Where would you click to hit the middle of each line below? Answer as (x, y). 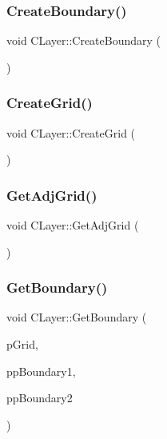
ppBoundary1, (41, 371)
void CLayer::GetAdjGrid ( (73, 225)
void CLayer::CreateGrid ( (71, 132)
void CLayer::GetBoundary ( (77, 317)
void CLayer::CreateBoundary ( (84, 40)
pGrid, (22, 344)
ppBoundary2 (40, 398)
